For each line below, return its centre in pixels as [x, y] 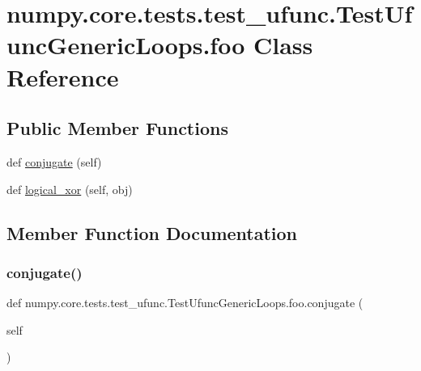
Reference [63, 76]
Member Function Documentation [152, 232]
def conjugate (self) [54, 161]
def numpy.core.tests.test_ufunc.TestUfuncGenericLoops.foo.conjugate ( [185, 303]
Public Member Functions [117, 128]
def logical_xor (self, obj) [70, 189]
